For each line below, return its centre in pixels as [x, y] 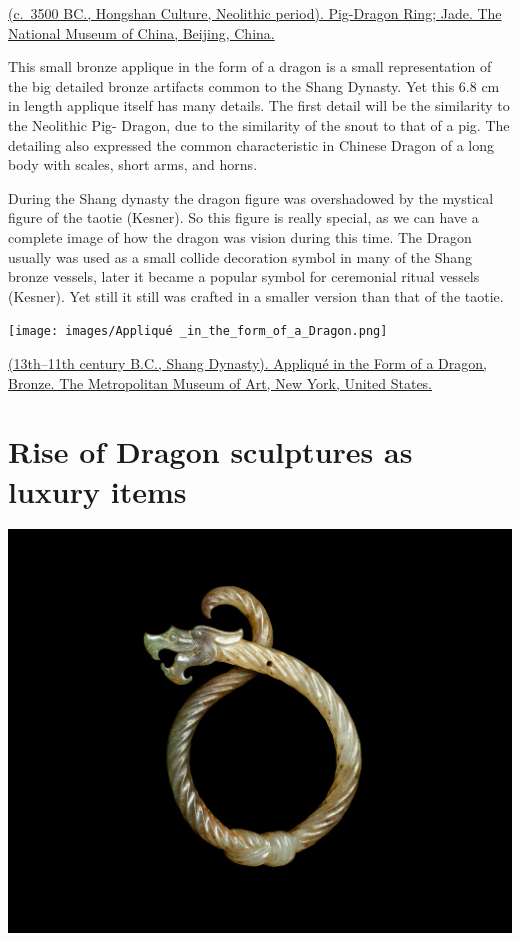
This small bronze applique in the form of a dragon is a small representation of [250, 66]
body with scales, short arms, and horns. [133, 164]
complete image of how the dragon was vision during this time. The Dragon [240, 236]
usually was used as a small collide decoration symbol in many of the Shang [240, 256]
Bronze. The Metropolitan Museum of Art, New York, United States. [220, 382]
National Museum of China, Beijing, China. [141, 32]
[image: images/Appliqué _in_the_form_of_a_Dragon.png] [198, 331]
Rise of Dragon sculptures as [210, 451]
